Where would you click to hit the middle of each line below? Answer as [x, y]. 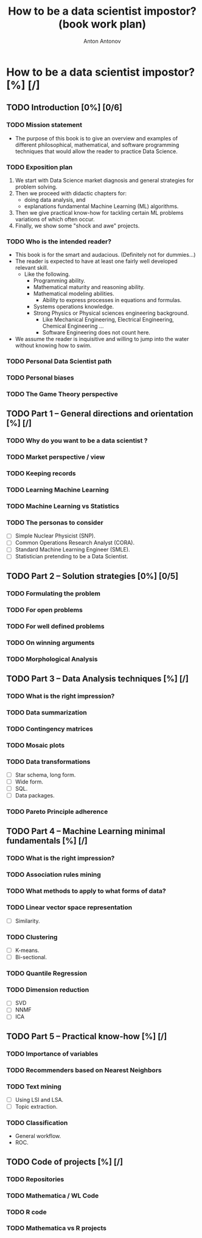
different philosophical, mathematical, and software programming [97, 145]
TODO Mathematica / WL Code [53, 1195]
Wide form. [29, 782]
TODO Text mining [34, 1086]
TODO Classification [37, 1123]
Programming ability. [59, 281]
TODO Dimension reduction [48, 990]
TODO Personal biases [40, 378]
